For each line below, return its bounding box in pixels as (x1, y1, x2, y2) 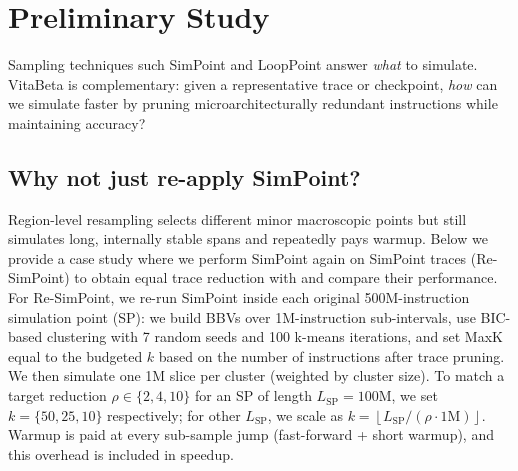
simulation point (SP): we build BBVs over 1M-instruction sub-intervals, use (8, 306, 476, 327)
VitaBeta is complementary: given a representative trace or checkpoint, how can (8, 73, 498, 94)
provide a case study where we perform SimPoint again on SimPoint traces (8, 247, 467, 268)
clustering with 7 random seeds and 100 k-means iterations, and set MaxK (46, 326, 503, 347)
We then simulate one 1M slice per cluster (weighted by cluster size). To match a (8, 365, 505, 386)
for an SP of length (195, 385, 312, 406)
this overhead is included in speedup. (8, 443, 234, 464)
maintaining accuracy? (8, 112, 146, 133)
